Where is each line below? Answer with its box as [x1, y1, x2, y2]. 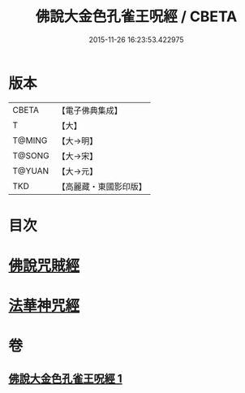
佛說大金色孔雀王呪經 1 [8, 371, 123, 386]
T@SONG [12, 149, 50, 161]
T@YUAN [12, 165, 49, 176]
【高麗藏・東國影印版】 [57, 180, 148, 192]
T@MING [12, 135, 48, 146]
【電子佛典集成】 [57, 105, 123, 116]
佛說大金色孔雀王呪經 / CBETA [35, 7, 238, 26]
